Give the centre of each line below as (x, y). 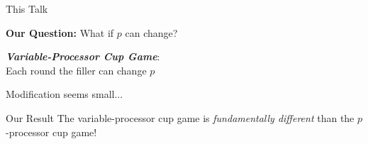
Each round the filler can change (76, 70)
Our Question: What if (60, 32)
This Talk (27, 9)
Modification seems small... (65, 94)
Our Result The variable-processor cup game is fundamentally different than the (180, 117)
